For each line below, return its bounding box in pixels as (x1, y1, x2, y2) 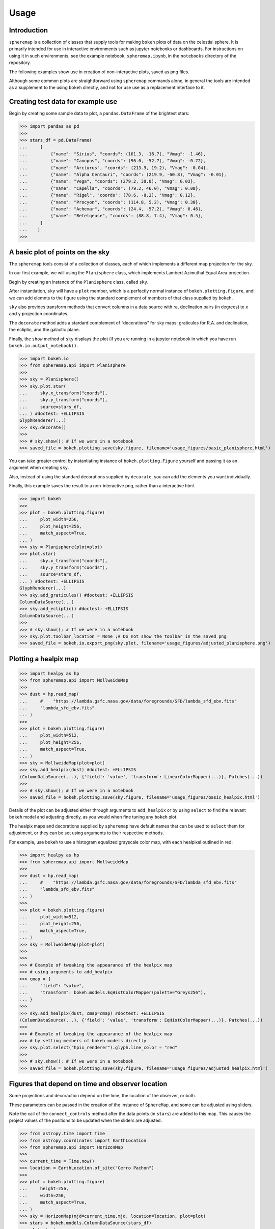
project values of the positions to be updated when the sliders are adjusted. (9, 1117, 162, 1123)
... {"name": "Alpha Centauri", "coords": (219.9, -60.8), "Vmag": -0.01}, (19, 172, 227, 177)
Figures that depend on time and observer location (9, 1080, 167, 1088)
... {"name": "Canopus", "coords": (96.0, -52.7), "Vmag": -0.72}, (19, 158, 206, 164)
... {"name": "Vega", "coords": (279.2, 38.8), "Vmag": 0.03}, (19, 178, 196, 184)
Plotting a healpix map (9, 654, 79, 663)
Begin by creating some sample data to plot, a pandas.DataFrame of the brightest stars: (9, 111, 190, 117)
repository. (9, 59, 31, 66)
